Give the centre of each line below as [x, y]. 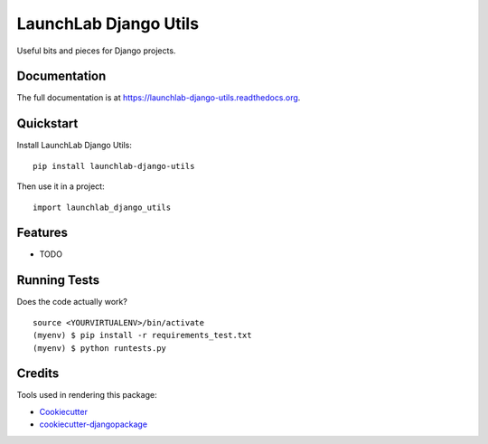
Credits [38, 374]
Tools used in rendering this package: [87, 395]
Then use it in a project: [61, 186]
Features [42, 233]
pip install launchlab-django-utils [114, 166]
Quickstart [47, 123]
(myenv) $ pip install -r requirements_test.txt [142, 335]
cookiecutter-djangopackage [94, 424]
